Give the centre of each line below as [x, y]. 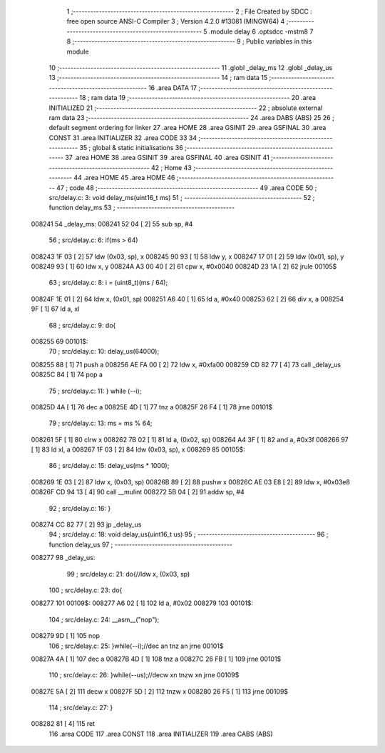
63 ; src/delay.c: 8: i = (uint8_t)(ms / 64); [108, 283]
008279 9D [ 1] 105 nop [65, 636]
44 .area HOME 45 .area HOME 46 [124, 178]
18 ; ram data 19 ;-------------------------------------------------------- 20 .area [198, 98]
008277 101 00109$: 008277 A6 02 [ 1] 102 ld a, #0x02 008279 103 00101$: [142, 603]
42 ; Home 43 [171, 167]
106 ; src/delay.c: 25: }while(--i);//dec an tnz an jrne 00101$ [136, 646]
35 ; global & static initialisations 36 [131, 148]
